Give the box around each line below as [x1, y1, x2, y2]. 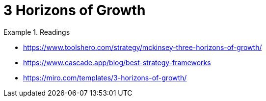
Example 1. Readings [3, 27, 70, 36]
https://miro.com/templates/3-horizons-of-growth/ [23, 73, 187, 82]
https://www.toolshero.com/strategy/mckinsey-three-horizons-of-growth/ [23, 43, 262, 51]
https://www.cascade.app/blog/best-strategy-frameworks [23, 58, 211, 67]
